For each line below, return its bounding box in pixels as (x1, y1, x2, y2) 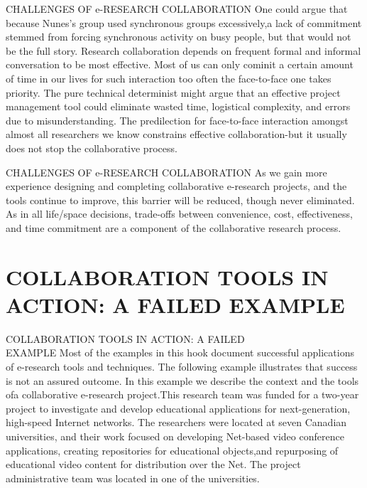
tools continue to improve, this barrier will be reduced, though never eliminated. (6, 192, 355, 207)
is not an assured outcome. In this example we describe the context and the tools (6, 373, 359, 388)
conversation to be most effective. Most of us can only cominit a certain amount (6, 57, 354, 72)
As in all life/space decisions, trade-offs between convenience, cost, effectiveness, (6, 206, 353, 221)
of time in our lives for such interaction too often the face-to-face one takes (6, 70, 332, 85)
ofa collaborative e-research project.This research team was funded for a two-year (6, 387, 359, 402)
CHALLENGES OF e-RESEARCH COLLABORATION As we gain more (6, 164, 327, 179)
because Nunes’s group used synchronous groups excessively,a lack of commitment (6, 15, 362, 30)
